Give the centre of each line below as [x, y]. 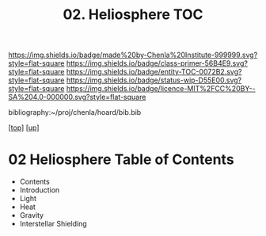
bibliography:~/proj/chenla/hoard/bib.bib [75, 112]
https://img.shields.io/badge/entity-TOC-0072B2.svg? [154, 72]
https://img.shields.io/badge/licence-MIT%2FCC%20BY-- [161, 89]
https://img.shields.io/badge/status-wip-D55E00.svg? [154, 80]
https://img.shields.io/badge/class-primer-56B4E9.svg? [157, 63]
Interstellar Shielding [53, 224]
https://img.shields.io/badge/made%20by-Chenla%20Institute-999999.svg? [133, 55]
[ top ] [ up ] [24, 128]
